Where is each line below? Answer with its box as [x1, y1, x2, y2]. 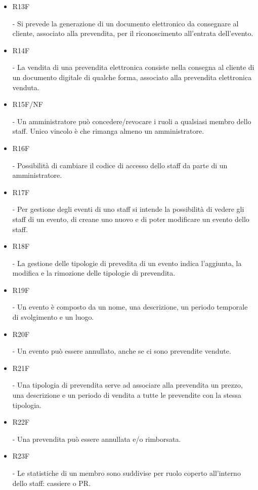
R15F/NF [12, 99, 43, 109]
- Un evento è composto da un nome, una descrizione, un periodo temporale [12, 301, 248, 312]
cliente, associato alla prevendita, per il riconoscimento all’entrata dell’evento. [12, 28, 253, 39]
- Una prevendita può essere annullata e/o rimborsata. [12, 433, 181, 444]
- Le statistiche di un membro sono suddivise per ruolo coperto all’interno [12, 468, 241, 478]
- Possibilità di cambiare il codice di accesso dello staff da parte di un [12, 160, 228, 170]
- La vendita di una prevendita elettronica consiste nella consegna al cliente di [12, 62, 254, 72]
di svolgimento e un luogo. [12, 312, 94, 322]
